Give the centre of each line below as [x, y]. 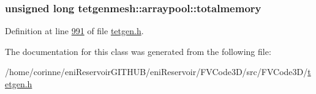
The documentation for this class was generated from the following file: [138, 51]
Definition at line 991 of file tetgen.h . [74, 31]
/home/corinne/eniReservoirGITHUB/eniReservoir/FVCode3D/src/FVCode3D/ [156, 72]
